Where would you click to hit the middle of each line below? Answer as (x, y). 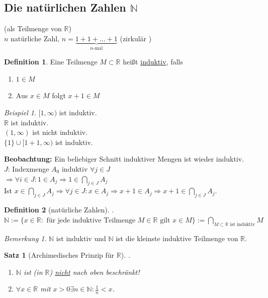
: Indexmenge (28, 168)
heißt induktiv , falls (153, 62)
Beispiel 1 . (20, 113)
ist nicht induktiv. (60, 132)
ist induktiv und (81, 238)
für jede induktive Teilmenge (91, 220)
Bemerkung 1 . (25, 238)
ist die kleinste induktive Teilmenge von (177, 238)
